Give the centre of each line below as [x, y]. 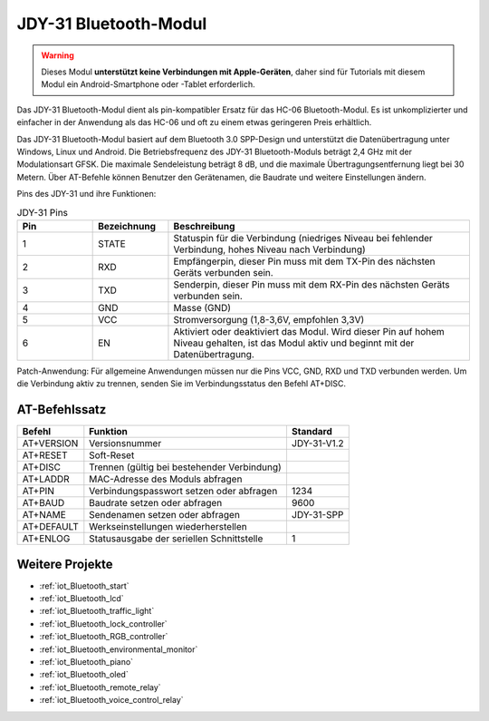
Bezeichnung [127, 226]
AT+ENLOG [46, 539]
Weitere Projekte [65, 564]
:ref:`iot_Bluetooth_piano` [86, 661]
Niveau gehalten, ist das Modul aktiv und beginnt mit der [294, 343]
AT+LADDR [46, 479]
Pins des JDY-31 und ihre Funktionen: [86, 194]
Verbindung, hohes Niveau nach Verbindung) [269, 249]
